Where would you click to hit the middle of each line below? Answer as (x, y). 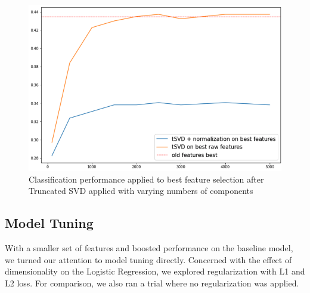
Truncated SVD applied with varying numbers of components (141, 191)
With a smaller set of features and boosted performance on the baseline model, (149, 248)
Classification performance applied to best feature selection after (146, 179)
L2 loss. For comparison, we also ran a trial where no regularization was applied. (152, 283)
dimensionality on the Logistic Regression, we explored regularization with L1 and (155, 271)
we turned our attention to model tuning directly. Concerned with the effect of (148, 259)
